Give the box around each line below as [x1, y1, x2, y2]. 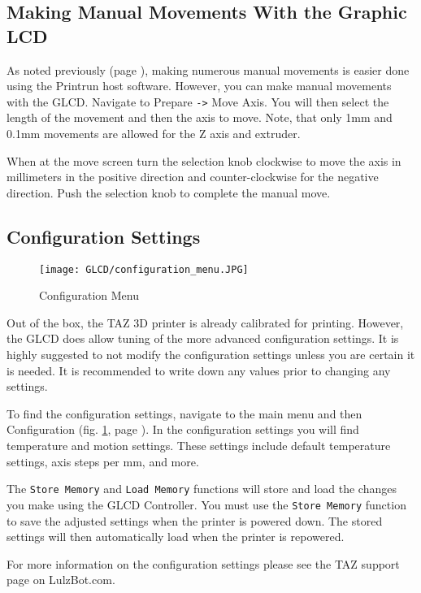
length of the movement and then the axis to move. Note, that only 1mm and [7, 109, 393, 126]
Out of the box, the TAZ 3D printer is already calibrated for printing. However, [7, 314, 404, 331]
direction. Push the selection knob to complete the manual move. [7, 184, 331, 201]
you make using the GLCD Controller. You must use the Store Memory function [7, 496, 406, 513]
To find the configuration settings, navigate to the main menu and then [7, 405, 362, 422]
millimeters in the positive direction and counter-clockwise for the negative [7, 168, 379, 185]
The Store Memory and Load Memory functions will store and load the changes [7, 480, 397, 497]
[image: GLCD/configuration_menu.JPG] [39, 263, 249, 275]
